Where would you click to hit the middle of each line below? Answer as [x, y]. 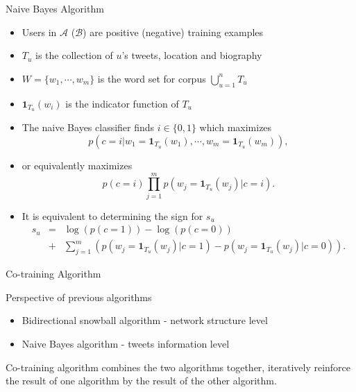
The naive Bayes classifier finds [88, 127]
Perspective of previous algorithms [79, 297]
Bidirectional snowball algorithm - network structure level [145, 320]
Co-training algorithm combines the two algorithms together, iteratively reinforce [178, 367]
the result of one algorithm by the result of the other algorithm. [141, 381]
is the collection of [74, 55]
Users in [39, 32]
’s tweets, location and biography [192, 55]
